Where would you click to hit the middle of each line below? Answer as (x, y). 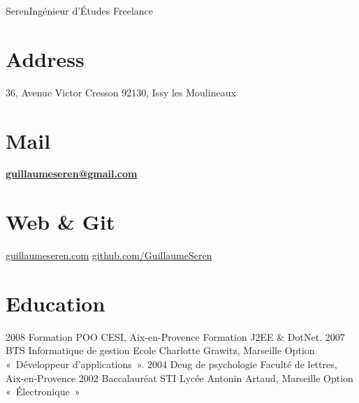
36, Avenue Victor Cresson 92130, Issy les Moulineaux (121, 92)
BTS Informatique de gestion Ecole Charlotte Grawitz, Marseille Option (160, 350)
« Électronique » (43, 391)
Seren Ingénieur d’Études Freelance (80, 10)
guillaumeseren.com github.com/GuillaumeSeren (109, 255)
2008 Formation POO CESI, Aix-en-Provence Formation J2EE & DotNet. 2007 (175, 336)
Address (45, 58)
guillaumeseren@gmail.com (72, 174)
